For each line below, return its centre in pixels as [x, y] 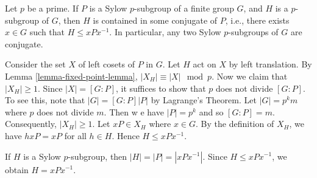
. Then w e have [134, 111]
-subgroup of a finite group [184, 8]
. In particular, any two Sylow [165, 32]
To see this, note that [45, 100]
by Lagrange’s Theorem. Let [204, 100]
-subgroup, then [98, 156]
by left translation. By [270, 64]
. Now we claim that [250, 76]
